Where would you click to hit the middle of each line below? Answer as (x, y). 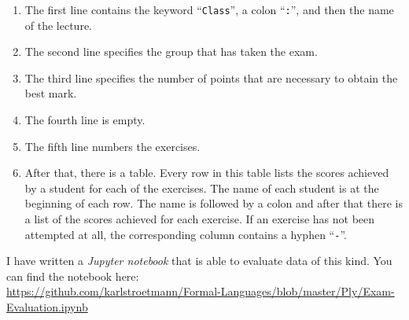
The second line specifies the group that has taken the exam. (171, 51)
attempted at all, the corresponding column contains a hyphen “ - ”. (186, 234)
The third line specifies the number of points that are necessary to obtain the (211, 77)
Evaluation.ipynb (47, 307)
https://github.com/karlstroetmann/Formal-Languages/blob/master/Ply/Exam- (201, 291)
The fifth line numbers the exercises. (112, 146)
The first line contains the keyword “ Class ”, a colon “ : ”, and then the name (209, 9)
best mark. (51, 93)
